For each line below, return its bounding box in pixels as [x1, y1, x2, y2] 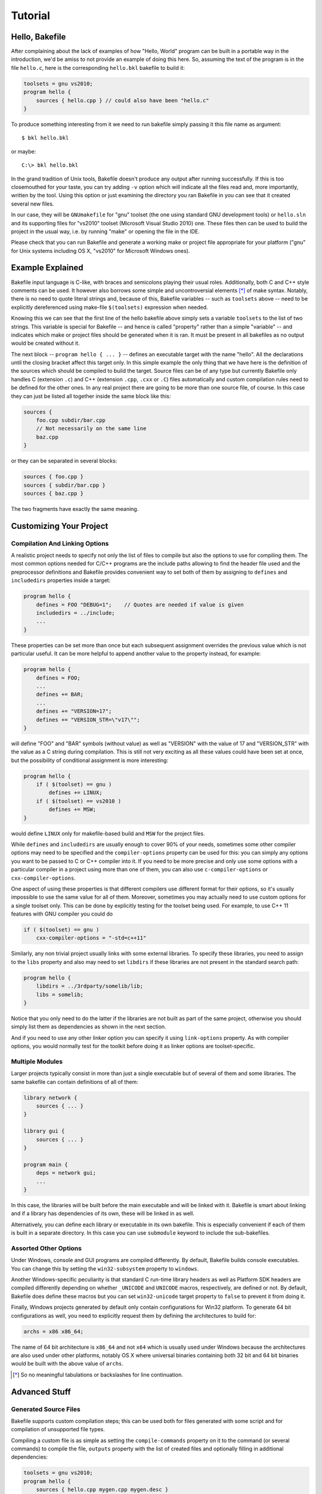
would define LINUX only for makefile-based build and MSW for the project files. [11, 829, 205, 837]
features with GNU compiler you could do [11, 910, 113, 917]
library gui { [23, 1128, 65, 1135]
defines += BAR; [36, 691, 83, 698]
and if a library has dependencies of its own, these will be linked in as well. [11, 1210, 195, 1217]
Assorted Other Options [11, 1244, 82, 1252]
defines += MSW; [48, 806, 97, 813]
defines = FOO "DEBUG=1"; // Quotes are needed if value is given [36, 601, 244, 608]
